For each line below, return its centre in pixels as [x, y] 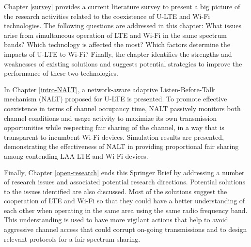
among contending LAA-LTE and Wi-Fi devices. [76, 156]
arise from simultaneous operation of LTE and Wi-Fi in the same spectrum [116, 35]
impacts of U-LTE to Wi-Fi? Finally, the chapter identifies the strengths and [118, 54]
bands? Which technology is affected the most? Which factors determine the [117, 44]
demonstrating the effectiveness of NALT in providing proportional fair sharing [121, 146]
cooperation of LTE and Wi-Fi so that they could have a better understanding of [125, 201]
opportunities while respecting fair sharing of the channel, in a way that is [114, 127]
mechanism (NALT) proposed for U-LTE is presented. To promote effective [116, 99]
